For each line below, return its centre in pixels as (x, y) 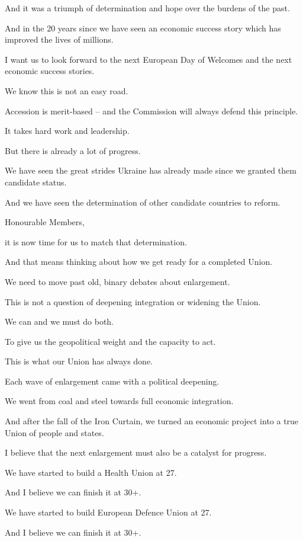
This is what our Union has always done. (79, 361)
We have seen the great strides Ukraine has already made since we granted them (151, 170)
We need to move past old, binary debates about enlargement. (117, 281)
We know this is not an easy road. (67, 90)
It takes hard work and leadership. (67, 131)
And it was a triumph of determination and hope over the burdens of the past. (147, 8)
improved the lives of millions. (59, 39)
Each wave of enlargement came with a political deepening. (112, 381)
